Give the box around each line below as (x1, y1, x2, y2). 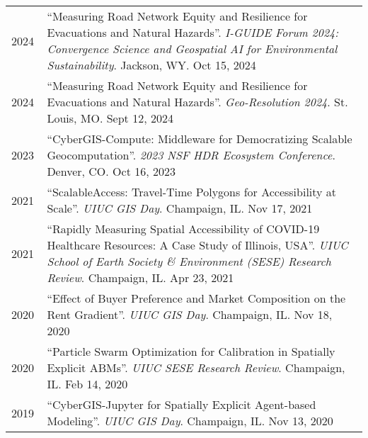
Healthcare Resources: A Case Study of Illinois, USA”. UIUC (47, 237, 348, 253)
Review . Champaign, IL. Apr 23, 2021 (47, 269, 234, 286)
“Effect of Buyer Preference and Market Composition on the (47, 290, 346, 306)
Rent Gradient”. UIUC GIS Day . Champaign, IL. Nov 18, (47, 306, 333, 322)
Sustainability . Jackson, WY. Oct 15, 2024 (47, 57, 256, 73)
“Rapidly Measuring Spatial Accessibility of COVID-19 (47, 220, 320, 237)
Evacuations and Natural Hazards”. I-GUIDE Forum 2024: (47, 24, 339, 40)
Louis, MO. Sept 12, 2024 (47, 110, 173, 126)
